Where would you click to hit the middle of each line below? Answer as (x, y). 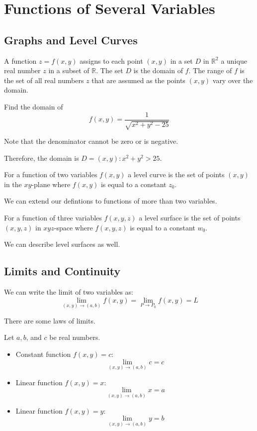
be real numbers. (75, 337)
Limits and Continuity (62, 271)
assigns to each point (111, 60)
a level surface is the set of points (190, 217)
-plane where (51, 184)
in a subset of (69, 70)
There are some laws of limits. (50, 320)
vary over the (233, 80)
